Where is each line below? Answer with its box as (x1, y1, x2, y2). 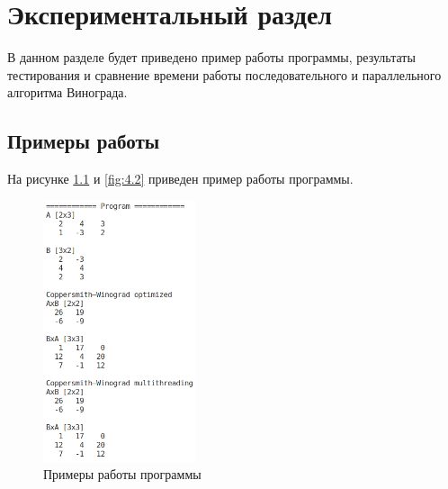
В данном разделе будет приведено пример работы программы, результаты (7, 48, 416, 67)
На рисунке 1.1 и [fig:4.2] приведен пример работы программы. (7, 169, 354, 188)
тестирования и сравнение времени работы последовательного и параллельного (7, 65, 442, 84)
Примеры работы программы (43, 465, 202, 484)
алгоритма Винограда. (7, 83, 128, 102)
